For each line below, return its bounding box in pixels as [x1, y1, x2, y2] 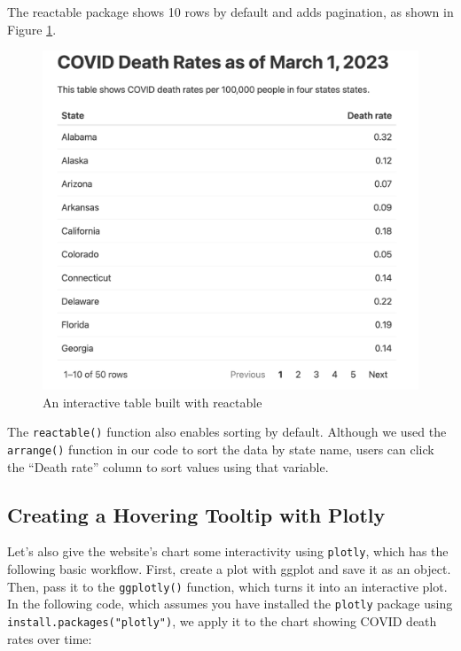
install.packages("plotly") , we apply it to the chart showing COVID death [7, 612, 437, 631]
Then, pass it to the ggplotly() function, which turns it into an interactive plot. [7, 577, 448, 595]
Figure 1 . [7, 19, 57, 38]
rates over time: [7, 629, 92, 647]
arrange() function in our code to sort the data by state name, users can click [7, 440, 434, 459]
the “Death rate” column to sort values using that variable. [7, 457, 329, 476]
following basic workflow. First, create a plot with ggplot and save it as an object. [7, 560, 451, 578]
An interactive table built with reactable [43, 392, 262, 411]
